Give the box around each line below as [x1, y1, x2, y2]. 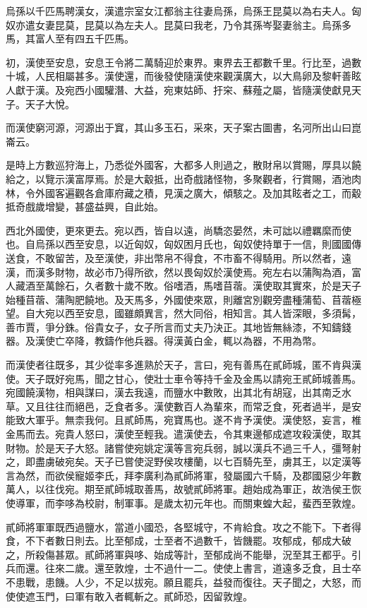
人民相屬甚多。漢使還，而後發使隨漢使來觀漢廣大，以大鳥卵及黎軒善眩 [35, 68, 361, 83]
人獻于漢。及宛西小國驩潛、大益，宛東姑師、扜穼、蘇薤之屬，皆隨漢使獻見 [6, 82, 351, 97]
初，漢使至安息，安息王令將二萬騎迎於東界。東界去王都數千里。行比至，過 [6, 54, 351, 69]
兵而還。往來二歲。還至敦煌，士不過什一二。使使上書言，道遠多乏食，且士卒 [6, 561, 361, 576]
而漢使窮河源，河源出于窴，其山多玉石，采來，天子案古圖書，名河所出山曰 [6, 120, 351, 135]
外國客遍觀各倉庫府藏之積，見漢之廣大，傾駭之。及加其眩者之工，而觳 [35, 185, 361, 200]
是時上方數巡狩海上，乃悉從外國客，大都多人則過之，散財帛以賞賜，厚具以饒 [6, 157, 361, 172]
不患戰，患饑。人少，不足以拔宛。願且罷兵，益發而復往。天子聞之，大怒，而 [6, 574, 361, 589]
